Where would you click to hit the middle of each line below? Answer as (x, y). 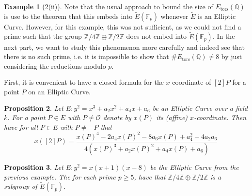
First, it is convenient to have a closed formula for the (84, 82)
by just (232, 56)
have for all (21, 127)
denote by (117, 117)
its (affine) (172, 117)
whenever (174, 16)
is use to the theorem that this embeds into (68, 16)
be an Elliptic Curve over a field (200, 108)
